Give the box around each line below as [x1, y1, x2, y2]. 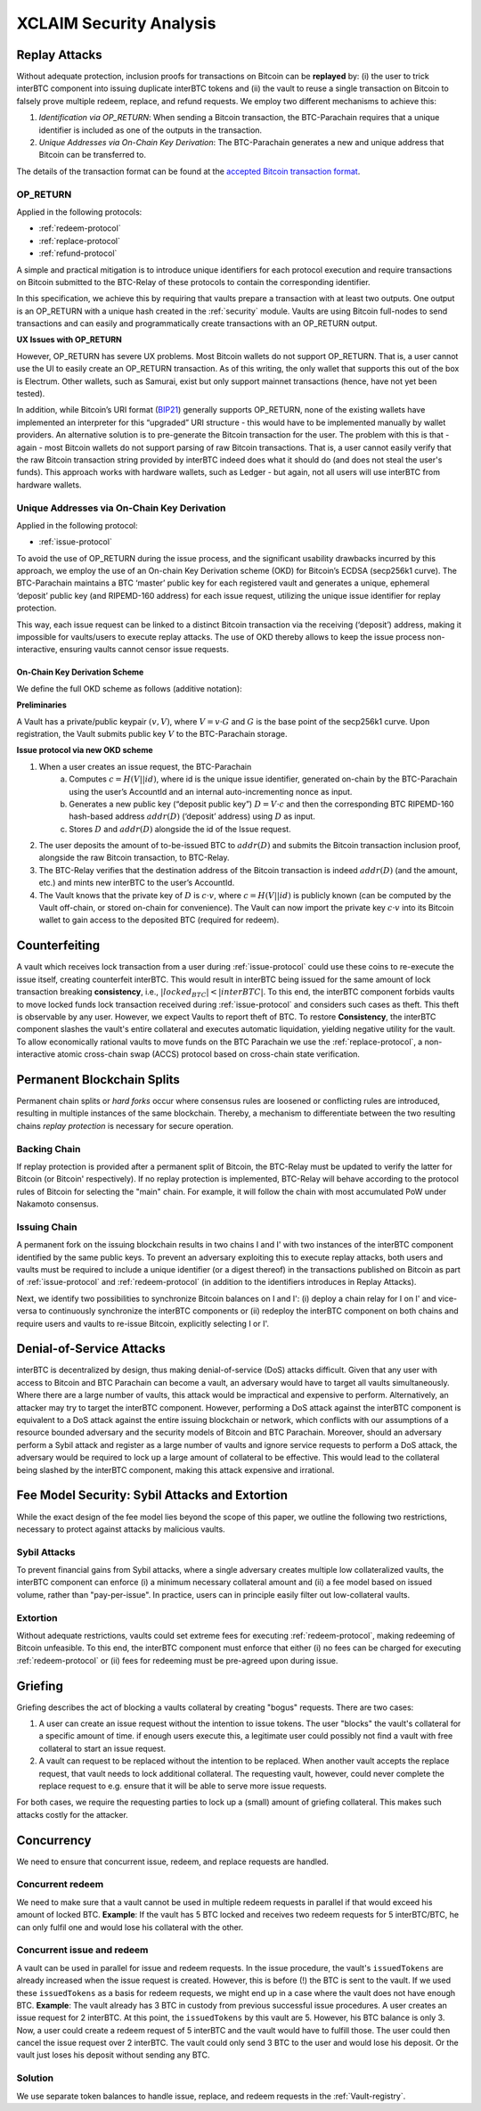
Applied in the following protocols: [16, 206, 143, 217]
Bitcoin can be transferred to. [38, 150, 147, 160]
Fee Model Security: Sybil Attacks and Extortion [16, 1488, 289, 1503]
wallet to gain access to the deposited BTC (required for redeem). [38, 914, 280, 926]
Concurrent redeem [16, 1878, 104, 1891]
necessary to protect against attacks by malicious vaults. [16, 1524, 226, 1534]
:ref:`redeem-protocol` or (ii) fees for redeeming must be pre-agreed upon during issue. [16, 1655, 338, 1665]
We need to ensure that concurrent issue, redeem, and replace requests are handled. [16, 1856, 330, 1867]
